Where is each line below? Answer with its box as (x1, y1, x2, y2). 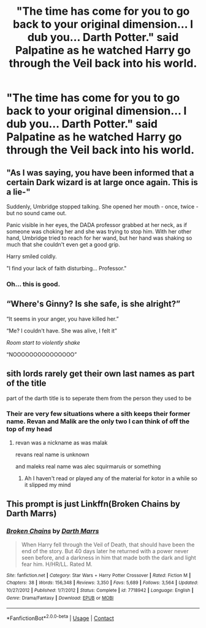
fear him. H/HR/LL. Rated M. (21, 560, 93, 568)
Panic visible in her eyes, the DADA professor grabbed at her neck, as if (6, 221, 187, 228)
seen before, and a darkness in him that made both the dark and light (21, 554, 196, 561)
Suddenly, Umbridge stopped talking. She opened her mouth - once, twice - (6, 203, 199, 210)
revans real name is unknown (15, 451, 90, 458)
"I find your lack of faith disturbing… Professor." (6, 265, 127, 272)
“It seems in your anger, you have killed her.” (6, 315, 119, 323)
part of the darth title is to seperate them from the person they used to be (6, 394, 192, 402)
